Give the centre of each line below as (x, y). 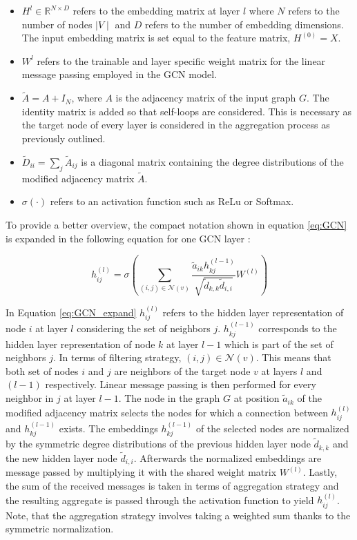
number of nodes (57, 24)
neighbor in (30, 398)
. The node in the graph (169, 398)
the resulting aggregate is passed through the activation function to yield (160, 500)
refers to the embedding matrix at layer (156, 10)
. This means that (293, 357)
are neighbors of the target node (182, 370)
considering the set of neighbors (144, 328)
